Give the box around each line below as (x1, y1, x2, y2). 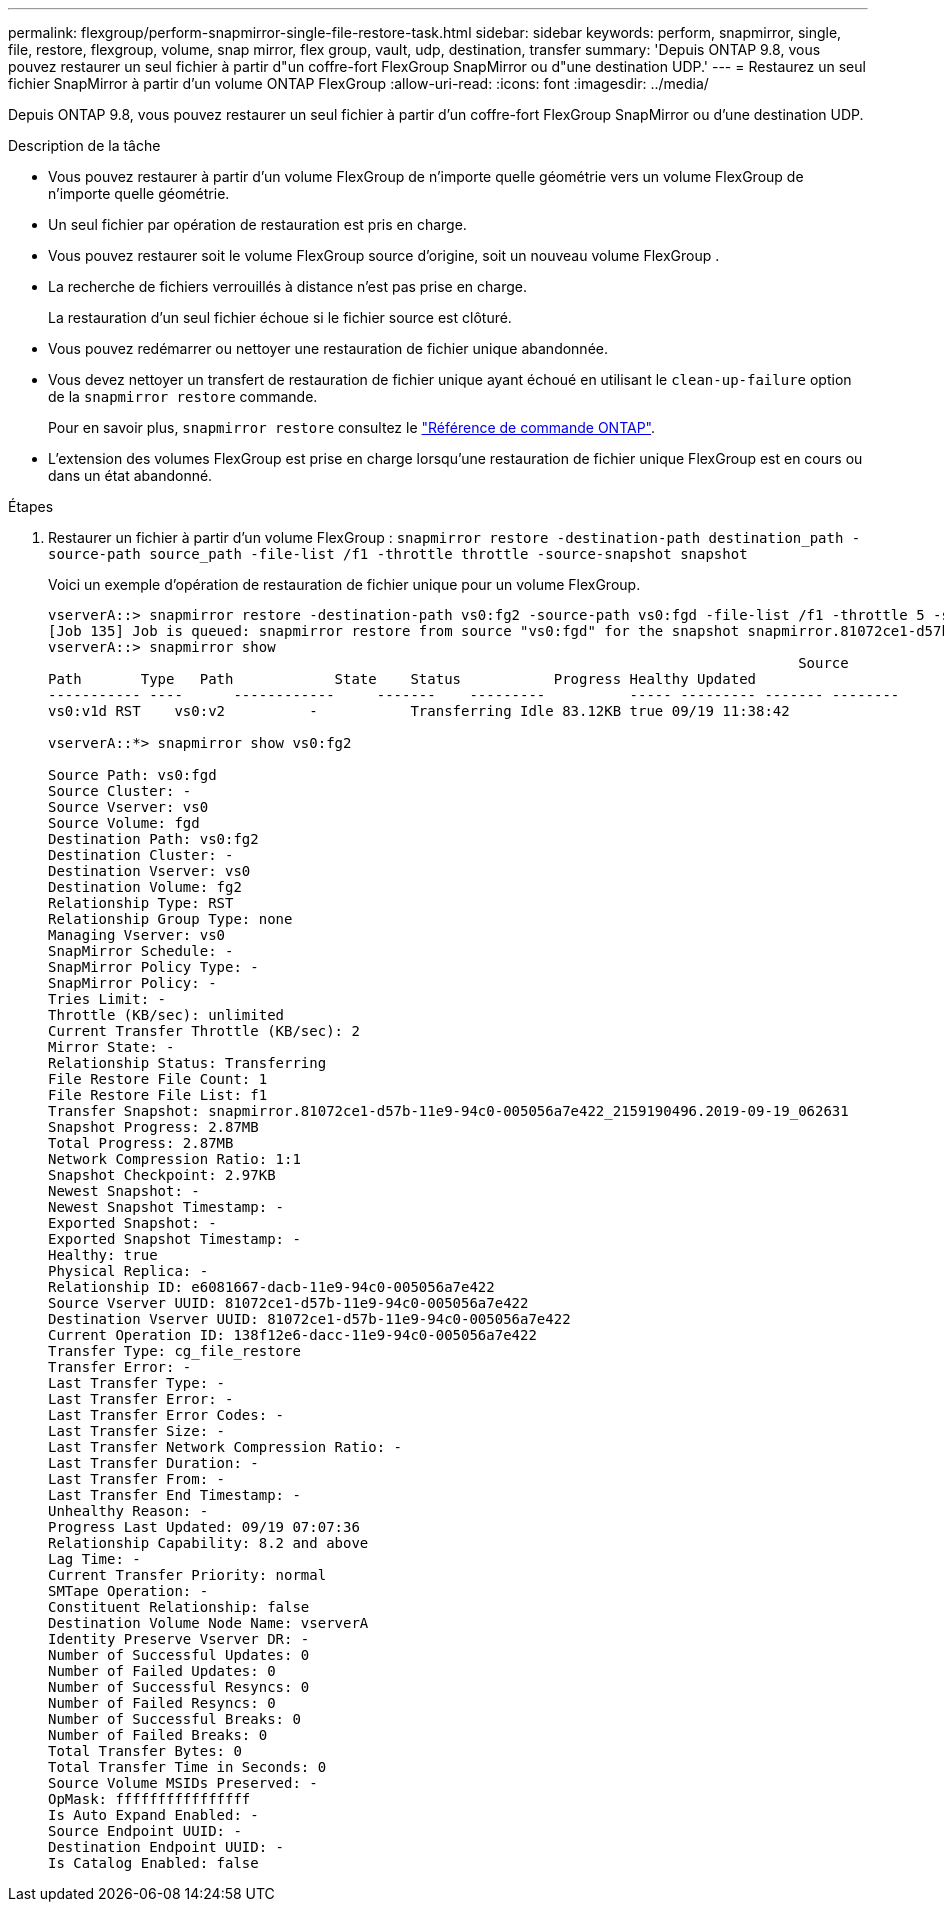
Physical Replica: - (48, 1263, 209, 1279)
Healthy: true (48, 1247, 158, 1263)
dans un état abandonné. (48, 467, 213, 484)
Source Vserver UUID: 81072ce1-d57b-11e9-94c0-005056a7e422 (48, 1295, 529, 1311)
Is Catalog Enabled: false (48, 1855, 259, 1871)
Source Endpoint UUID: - (48, 1823, 242, 1839)
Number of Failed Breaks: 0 (48, 1727, 268, 1743)
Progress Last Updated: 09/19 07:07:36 (48, 1519, 360, 1535)
